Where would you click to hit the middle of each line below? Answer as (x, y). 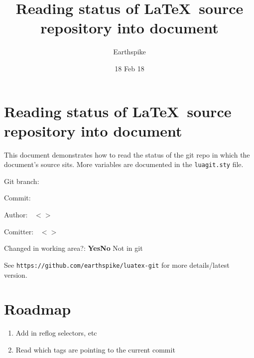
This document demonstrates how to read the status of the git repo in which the (127, 154)
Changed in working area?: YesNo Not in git (73, 248)
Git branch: (22, 181)
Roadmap (38, 309)
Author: (16, 215)
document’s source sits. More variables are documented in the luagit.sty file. (124, 164)
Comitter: (19, 231)
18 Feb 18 (129, 68)
